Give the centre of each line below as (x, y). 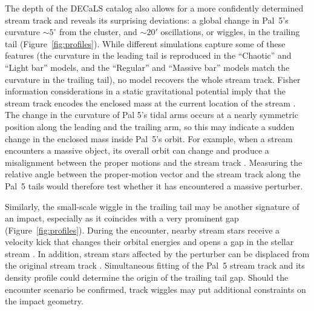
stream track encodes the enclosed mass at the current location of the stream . (150, 103)
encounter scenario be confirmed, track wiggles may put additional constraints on (155, 289)
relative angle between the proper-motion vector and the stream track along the (153, 174)
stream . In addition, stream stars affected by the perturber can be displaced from (157, 253)
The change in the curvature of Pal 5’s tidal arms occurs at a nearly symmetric (152, 115)
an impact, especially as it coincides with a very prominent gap (122, 218)
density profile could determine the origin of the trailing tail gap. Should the (147, 277)
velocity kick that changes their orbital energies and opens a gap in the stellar (149, 242)
